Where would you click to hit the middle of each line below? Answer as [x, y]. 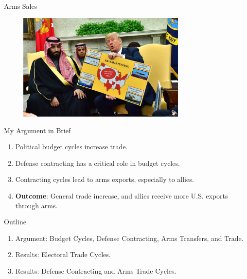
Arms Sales [21, 6]
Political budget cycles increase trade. [71, 147]
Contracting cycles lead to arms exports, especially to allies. [105, 179]
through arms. [36, 205]
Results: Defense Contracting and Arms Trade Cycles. [96, 271]
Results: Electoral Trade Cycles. [63, 254]
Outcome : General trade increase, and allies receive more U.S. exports [122, 196]
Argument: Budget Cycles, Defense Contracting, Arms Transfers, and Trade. [129, 238]
